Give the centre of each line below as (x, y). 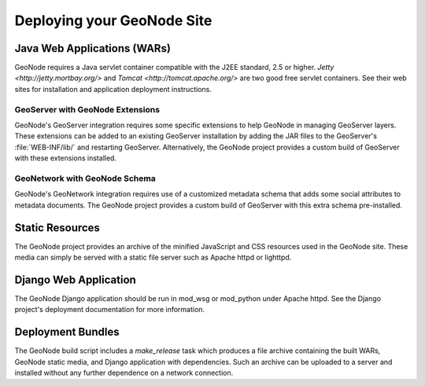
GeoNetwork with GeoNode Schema (85, 178)
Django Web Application (76, 279)
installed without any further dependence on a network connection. (124, 373)
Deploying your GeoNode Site (113, 20)
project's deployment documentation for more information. (109, 310)
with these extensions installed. (66, 158)
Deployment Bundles (67, 332)
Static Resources (57, 228)
